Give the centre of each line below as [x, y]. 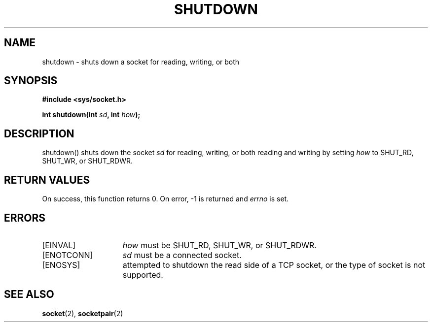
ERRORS [25, 218]
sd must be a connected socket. [182, 255]
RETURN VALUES [47, 180]
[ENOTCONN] [68, 255]
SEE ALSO [29, 294]
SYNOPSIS [31, 81]
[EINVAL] [59, 245]
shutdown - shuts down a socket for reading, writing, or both [141, 62]
